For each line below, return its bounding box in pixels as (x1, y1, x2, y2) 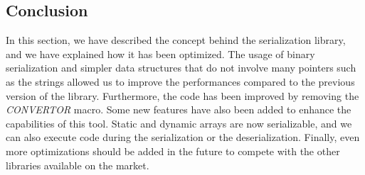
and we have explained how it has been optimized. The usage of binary (6, 46, 315, 61)
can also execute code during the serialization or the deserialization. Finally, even (6, 130, 360, 145)
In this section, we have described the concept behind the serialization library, (6, 33, 346, 47)
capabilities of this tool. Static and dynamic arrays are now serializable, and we (6, 115, 352, 130)
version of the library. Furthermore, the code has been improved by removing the (6, 88, 359, 103)
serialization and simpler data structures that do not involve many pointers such (6, 60, 356, 75)
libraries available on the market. (6, 157, 149, 172)
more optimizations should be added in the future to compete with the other (6, 143, 340, 158)
